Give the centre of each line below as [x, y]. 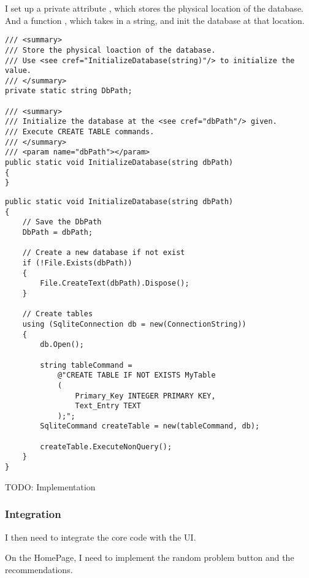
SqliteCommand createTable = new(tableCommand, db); [150, 426]
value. [18, 71]
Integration [33, 514]
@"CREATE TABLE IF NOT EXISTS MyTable [136, 375]
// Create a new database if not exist [104, 253]
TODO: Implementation [50, 486]
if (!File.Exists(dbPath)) [77, 263]
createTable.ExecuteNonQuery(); [106, 447]
